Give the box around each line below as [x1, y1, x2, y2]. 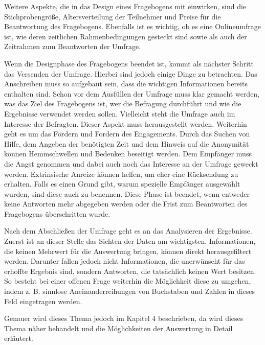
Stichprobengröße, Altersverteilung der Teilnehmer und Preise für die [4, 11, 221, 21]
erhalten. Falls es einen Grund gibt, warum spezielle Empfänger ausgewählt [4, 178, 240, 189]
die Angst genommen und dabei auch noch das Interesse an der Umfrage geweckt [4, 158, 258, 169]
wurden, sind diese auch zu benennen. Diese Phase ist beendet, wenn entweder [4, 188, 250, 199]
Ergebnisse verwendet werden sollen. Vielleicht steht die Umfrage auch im [4, 108, 235, 119]
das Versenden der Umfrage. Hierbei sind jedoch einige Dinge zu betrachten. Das [4, 68, 257, 79]
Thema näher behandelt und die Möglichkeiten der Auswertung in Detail [4, 323, 233, 333]
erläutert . [4, 333, 33, 343]
